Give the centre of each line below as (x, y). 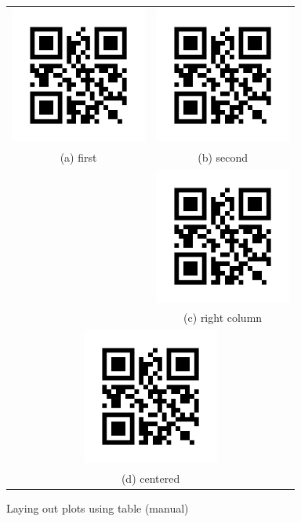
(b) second (223, 157)
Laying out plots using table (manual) (98, 508)
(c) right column (223, 318)
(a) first (78, 157)
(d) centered (150, 478)
